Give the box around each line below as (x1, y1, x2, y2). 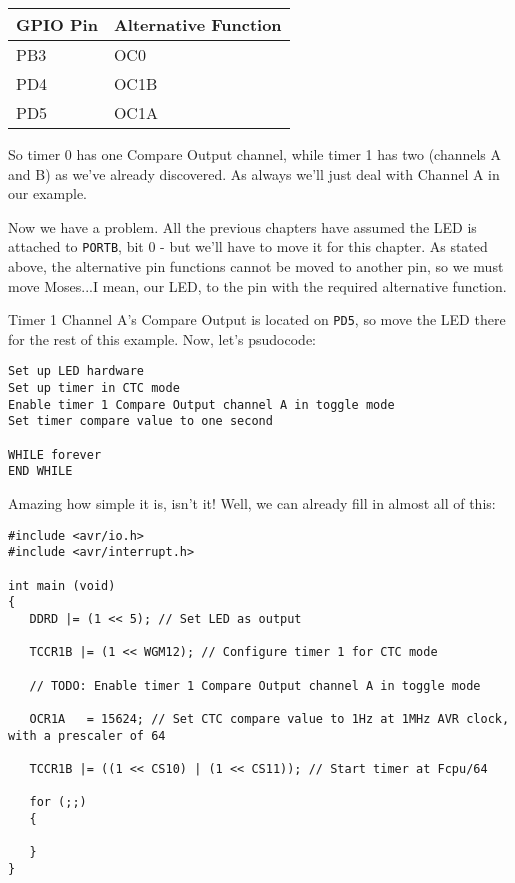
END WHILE (8, 464, 73, 479)
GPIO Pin (16, 13, 98, 36)
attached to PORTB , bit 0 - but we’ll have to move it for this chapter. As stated (8, 236, 488, 257)
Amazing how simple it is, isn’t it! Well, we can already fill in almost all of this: (8, 493, 496, 514)
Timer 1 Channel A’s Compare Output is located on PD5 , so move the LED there (8, 309, 506, 330)
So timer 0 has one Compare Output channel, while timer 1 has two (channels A (8, 144, 502, 164)
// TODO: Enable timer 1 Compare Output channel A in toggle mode (29, 678, 481, 693)
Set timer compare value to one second (8, 414, 273, 429)
